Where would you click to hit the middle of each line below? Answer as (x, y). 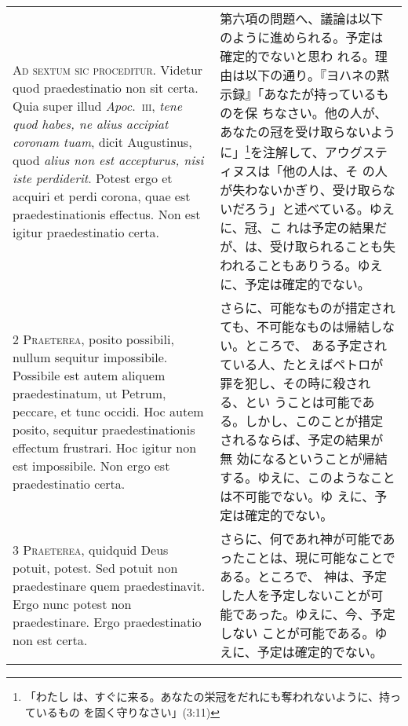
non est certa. (50, 640)
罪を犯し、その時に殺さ (289, 383)
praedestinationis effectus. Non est (107, 214)
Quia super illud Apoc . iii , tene (98, 106)
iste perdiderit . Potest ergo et (93, 178)
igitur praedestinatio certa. (86, 233)
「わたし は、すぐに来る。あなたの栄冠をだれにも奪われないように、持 (208, 697)
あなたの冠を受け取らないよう (308, 132)
